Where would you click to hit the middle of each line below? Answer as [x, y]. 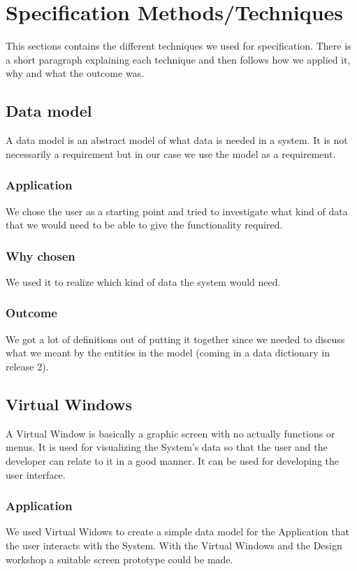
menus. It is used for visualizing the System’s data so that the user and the [167, 447]
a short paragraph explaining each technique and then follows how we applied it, [178, 59]
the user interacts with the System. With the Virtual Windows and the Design [174, 545]
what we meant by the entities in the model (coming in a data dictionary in [168, 353]
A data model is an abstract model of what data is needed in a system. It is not [177, 140]
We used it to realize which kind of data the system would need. [143, 281]
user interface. [36, 474]
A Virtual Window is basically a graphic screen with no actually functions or [170, 433]
